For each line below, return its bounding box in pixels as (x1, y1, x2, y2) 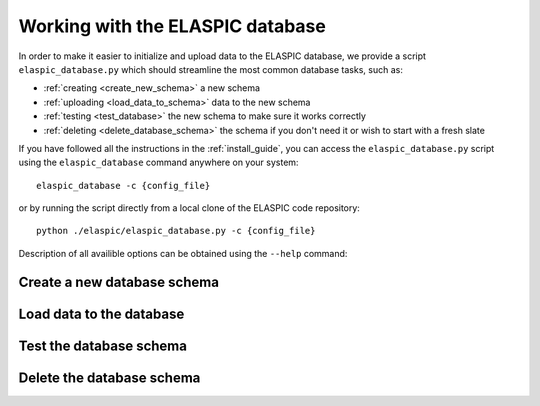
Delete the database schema (18, 369, 201, 386)
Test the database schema (18, 337, 187, 354)
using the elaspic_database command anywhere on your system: (18, 156, 299, 169)
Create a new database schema (18, 273, 220, 290)
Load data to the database (18, 305, 185, 322)
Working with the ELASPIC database (18, 15, 327, 37)
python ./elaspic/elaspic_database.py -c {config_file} (36, 225, 316, 237)
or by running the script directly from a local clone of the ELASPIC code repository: (18, 202, 360, 214)
